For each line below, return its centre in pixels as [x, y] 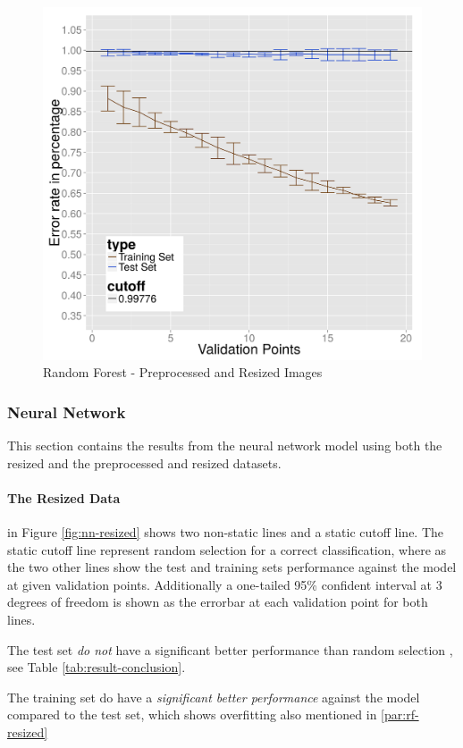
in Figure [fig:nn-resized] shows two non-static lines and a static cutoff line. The [226, 531]
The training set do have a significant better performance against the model [214, 697]
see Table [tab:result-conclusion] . [97, 667]
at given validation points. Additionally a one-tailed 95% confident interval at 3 [225, 584]
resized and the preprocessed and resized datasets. [144, 462]
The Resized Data [64, 497]
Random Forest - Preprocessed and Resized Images [183, 372]
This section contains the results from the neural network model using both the [225, 445]
